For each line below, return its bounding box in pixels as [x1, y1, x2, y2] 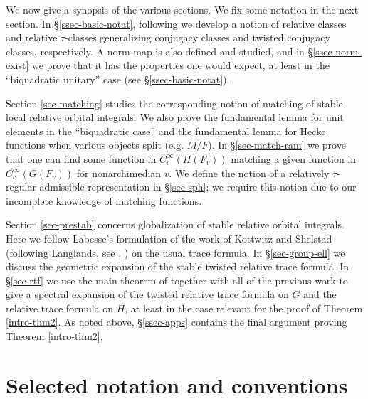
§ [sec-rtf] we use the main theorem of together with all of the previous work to [6, 272, 348, 287]
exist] [6, 58, 29, 73]
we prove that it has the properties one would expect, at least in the [32, 58, 330, 73]
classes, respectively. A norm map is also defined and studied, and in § [6, 43, 313, 58]
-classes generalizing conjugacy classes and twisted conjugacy [65, 30, 330, 45]
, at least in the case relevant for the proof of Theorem [125, 300, 363, 315]
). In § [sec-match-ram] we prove [208, 137, 346, 152]
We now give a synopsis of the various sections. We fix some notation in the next [6, 2, 359, 16]
